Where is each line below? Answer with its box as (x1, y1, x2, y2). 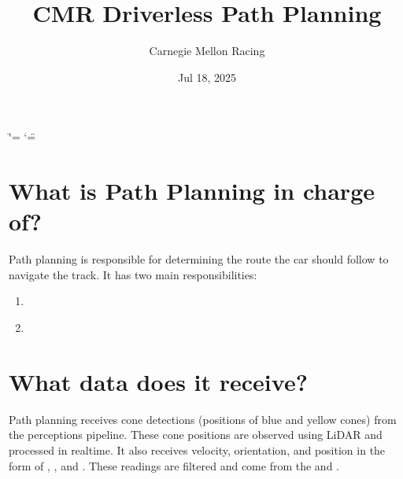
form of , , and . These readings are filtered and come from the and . (9, 457, 339, 473)
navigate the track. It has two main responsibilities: (9, 266, 257, 282)
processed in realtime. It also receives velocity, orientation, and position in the (9, 441, 386, 458)
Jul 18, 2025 (177, 68, 237, 85)
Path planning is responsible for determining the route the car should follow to (9, 251, 389, 267)
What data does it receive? (9, 365, 308, 397)
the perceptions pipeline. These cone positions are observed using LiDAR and (9, 426, 383, 443)
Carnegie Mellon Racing (149, 42, 265, 59)
